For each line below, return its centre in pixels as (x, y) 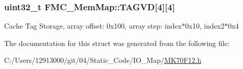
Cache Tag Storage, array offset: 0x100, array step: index (93, 26)
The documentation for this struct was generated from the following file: (117, 43)
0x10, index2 (205, 26)
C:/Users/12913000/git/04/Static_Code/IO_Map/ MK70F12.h (103, 60)
